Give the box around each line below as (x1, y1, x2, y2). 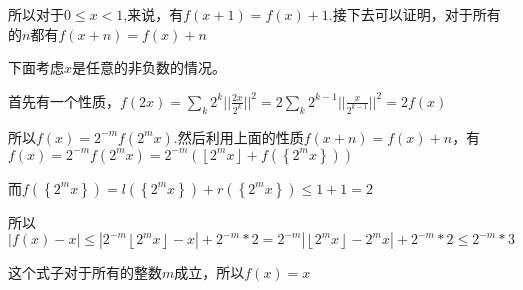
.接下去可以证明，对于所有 (328, 4, 501, 24)
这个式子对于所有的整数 (8, 262, 162, 283)
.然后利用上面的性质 (173, 126, 304, 147)
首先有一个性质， (8, 90, 120, 111)
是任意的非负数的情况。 (72, 57, 227, 78)
